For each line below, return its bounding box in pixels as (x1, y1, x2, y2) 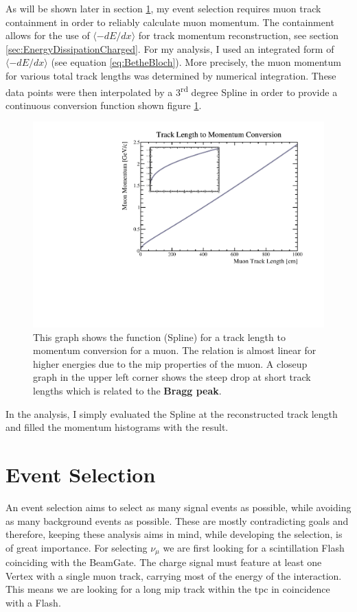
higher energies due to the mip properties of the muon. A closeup (33, 356, 308, 370)
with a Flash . (5, 595, 61, 609)
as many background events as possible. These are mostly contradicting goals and (5, 513, 349, 528)
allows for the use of (5, 28, 90, 43)
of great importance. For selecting (5, 540, 148, 554)
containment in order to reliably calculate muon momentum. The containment (5, 14, 334, 29)
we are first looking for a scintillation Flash (163, 540, 345, 554)
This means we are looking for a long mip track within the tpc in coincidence (5, 582, 330, 596)
